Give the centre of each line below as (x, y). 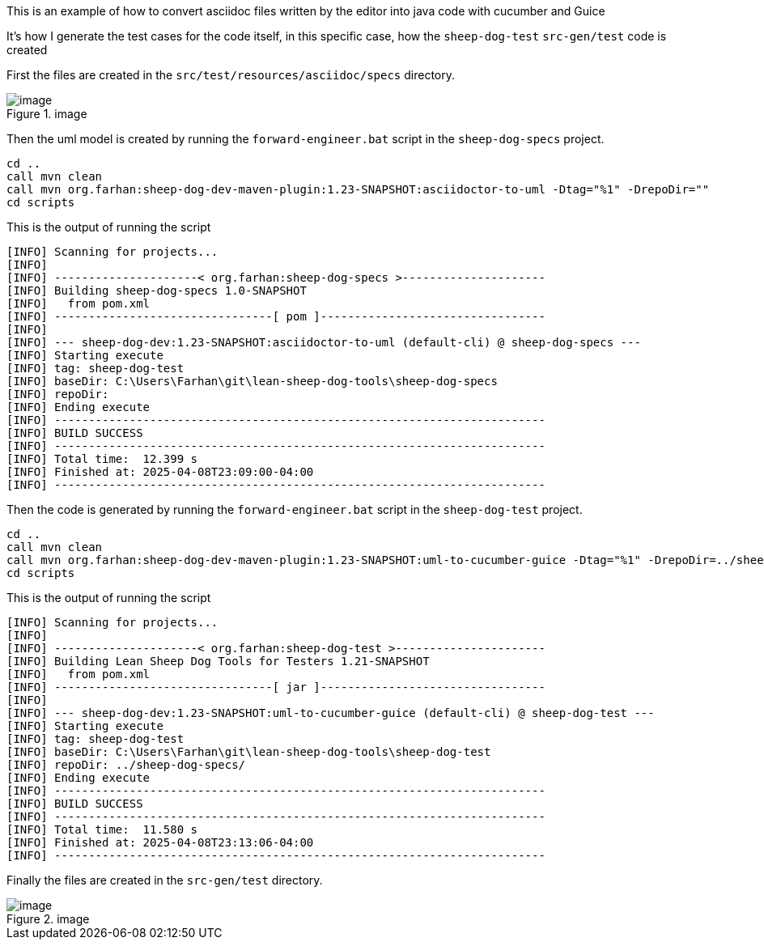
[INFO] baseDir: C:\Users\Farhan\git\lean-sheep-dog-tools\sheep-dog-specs (252, 381)
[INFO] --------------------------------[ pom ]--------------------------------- (276, 316)
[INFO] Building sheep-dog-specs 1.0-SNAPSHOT (157, 291)
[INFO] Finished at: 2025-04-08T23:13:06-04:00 (160, 842)
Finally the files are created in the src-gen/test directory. (165, 880)
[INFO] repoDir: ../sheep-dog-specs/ (126, 765)
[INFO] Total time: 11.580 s (102, 829)
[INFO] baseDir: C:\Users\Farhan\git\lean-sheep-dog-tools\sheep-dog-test (249, 752)
